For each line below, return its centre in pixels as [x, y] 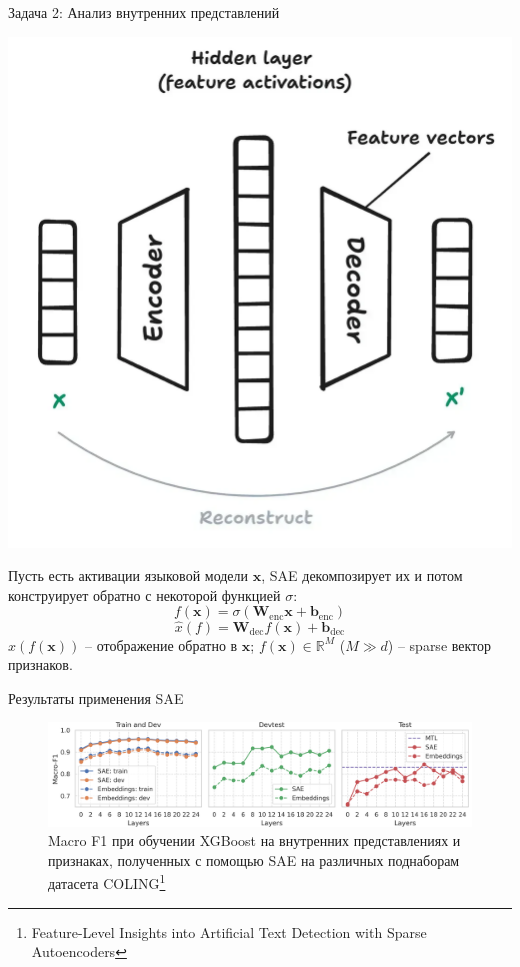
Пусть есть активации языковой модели [128, 575]
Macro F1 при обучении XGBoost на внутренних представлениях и [254, 840]
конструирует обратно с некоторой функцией [144, 594]
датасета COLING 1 [107, 882]
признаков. [40, 664]
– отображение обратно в [161, 644]
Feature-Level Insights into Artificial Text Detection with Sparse [229, 931]
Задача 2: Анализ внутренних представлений [144, 12]
